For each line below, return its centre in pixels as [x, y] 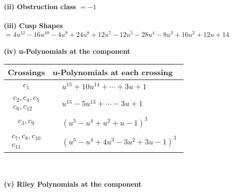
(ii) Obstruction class [40, 6]
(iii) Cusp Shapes [33, 25]
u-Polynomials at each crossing [113, 72]
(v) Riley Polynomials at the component [73, 184]
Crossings [26, 72]
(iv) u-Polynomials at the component [67, 51]
